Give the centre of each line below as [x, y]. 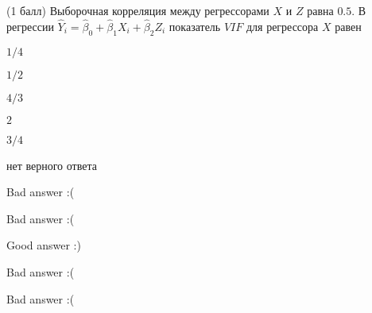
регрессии [30, 26]
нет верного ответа [52, 165]
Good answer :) [44, 245]
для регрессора [282, 26]
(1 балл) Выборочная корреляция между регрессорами [138, 10]
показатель [195, 26]
